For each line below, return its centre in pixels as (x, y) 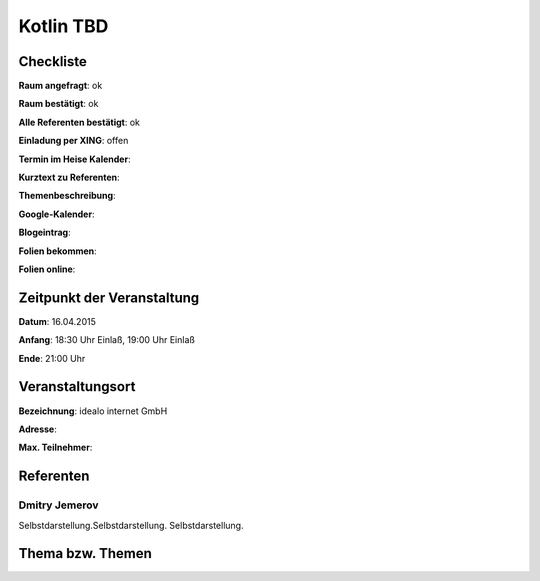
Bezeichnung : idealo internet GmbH (93, 411)
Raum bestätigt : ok (58, 104)
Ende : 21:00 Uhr (52, 358)
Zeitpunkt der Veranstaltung (109, 297)
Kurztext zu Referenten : (69, 177)
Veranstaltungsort (77, 386)
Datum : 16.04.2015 (57, 321)
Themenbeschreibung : (67, 196)
